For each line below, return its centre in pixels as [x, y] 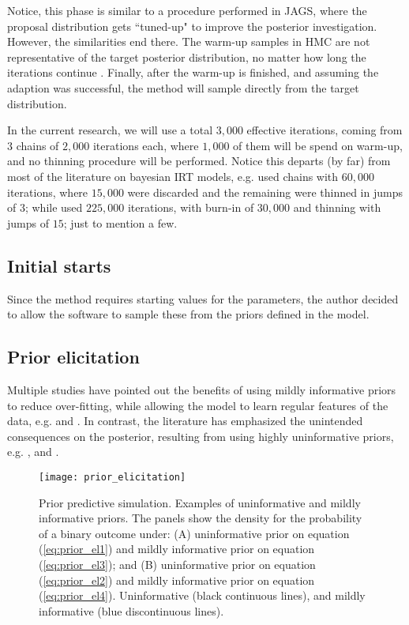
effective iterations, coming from [325, 130]
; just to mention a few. [120, 222]
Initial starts [59, 265]
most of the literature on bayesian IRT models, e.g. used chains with [173, 176]
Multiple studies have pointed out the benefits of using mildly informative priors [202, 389]
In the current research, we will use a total [110, 130]
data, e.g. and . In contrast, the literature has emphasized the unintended [185, 421]
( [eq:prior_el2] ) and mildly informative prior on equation [177, 580]
